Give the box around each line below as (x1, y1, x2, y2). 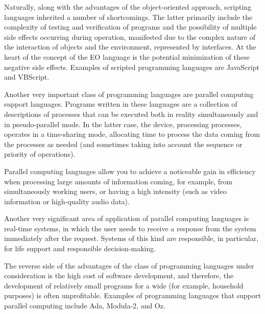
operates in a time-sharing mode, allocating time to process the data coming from (4, 129, 260, 139)
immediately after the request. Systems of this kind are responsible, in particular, (4, 233, 259, 244)
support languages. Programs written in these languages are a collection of (4, 99, 237, 109)
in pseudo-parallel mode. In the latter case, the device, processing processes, (4, 118, 242, 129)
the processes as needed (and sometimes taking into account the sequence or (4, 138, 243, 149)
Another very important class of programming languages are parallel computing (4, 88, 254, 99)
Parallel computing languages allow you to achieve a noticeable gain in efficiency (4, 165, 256, 176)
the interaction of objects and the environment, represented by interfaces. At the (4, 41, 256, 52)
